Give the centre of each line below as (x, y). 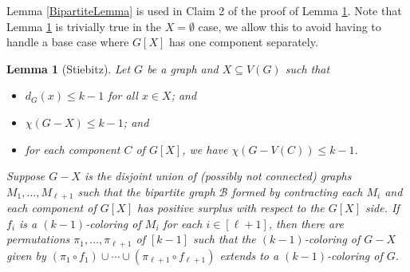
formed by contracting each (297, 191)
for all (123, 95)
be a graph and (183, 68)
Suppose (26, 176)
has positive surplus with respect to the (231, 208)
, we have (205, 149)
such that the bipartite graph (146, 191)
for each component (73, 149)
